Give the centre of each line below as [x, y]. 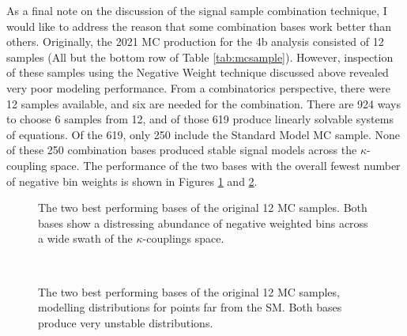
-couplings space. [183, 238]
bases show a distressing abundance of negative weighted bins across [203, 223]
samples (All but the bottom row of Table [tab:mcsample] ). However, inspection [200, 57]
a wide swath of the [85, 238]
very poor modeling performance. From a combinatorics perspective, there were [199, 87]
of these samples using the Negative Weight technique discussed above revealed [198, 72]
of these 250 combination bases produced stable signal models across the [182, 150]
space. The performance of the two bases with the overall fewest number [226, 165]
